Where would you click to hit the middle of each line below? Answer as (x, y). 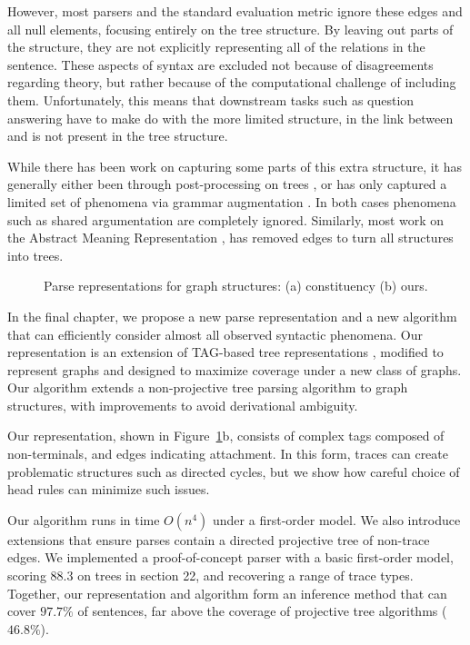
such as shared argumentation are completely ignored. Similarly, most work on (226, 219)
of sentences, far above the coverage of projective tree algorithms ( (262, 611)
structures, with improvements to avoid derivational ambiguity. (183, 405)
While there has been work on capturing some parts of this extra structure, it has (235, 166)
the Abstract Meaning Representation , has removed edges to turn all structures (230, 238)
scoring (27, 576)
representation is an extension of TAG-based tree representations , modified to (225, 352)
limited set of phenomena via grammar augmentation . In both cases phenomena (232, 201)
